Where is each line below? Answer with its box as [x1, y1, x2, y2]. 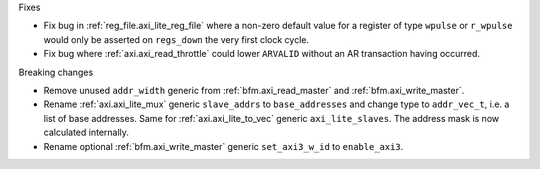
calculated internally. [43, 126, 130, 139]
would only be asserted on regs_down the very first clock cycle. [43, 33, 310, 45]
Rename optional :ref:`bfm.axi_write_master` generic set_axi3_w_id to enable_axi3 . [43, 140, 404, 152]
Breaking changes [18, 66, 94, 78]
